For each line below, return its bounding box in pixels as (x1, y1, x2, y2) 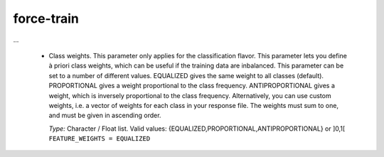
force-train (13, 11, 80, 26)
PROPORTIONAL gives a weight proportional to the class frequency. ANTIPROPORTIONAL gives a (48, 82, 336, 90)
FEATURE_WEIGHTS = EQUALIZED (48, 135, 151, 143)
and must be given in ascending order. (48, 111, 161, 120)
